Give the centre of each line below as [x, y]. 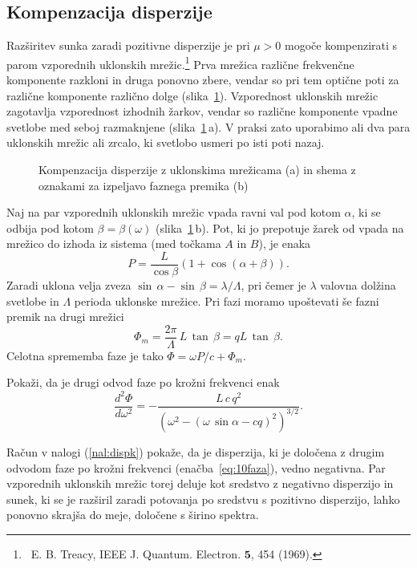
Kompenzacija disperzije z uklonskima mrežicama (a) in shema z [197, 170]
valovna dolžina [358, 285]
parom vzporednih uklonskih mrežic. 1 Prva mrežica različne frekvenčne [180, 63]
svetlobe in [33, 300]
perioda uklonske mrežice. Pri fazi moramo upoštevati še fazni [227, 300]
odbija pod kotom [50, 227]
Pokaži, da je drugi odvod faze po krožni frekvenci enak [143, 382]
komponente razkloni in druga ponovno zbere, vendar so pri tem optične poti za [203, 80]
